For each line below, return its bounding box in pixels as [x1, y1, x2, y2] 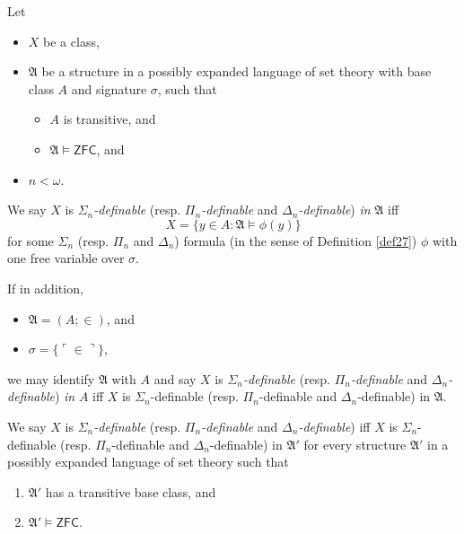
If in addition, [7, 278, 83, 297]
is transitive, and [63, 109, 156, 128]
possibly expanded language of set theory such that [7, 452, 289, 471]
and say [153, 369, 197, 388]
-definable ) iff [298, 416, 371, 435]
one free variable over [7, 249, 125, 267]
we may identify [7, 369, 95, 388]
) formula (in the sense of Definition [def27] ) [174, 231, 417, 249]
